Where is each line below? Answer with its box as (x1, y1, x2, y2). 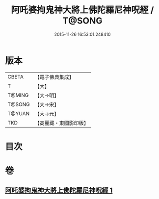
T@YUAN (7, 110, 30, 117)
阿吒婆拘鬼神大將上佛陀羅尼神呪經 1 (5, 186, 113, 195)
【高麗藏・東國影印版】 (34, 120, 89, 126)
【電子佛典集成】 (34, 74, 75, 80)
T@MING (7, 92, 29, 99)
